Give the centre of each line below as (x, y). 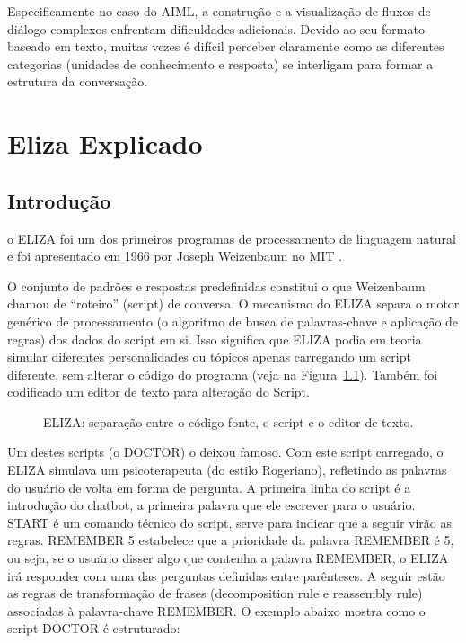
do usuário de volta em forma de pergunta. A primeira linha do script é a (209, 487)
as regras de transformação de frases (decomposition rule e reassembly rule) (215, 593)
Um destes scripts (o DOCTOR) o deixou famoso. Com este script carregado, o (225, 452)
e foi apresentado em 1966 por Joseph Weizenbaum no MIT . (175, 256)
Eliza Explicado (105, 143)
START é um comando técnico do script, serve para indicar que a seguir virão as (229, 522)
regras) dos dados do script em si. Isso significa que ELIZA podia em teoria (215, 339)
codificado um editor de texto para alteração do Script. (158, 392)
